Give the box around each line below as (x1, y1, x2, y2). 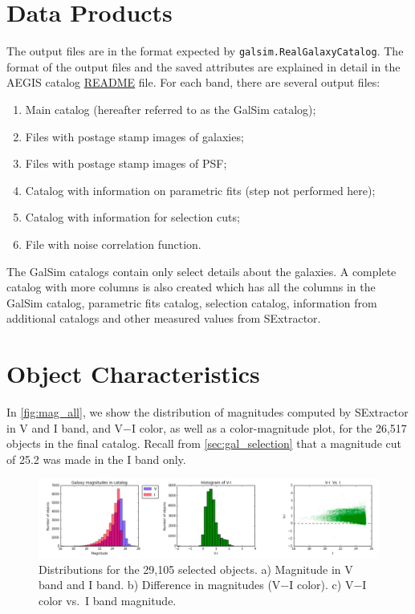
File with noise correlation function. (25, 235, 201, 252)
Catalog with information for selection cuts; (25, 209, 240, 226)
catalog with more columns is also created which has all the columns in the (6, 279, 376, 295)
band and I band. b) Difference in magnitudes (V (39, 576, 281, 593)
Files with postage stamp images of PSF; (25, 155, 227, 172)
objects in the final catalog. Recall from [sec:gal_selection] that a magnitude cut (6, 435, 402, 452)
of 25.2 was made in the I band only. (6, 450, 186, 467)
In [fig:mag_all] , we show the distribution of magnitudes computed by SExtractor (6, 404, 409, 421)
